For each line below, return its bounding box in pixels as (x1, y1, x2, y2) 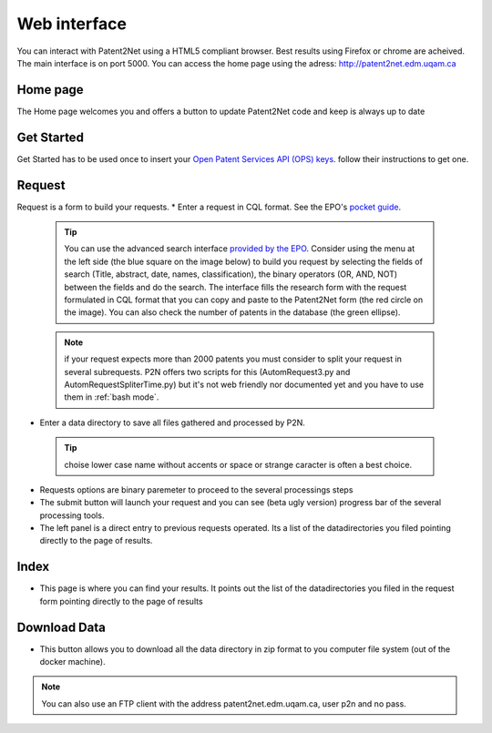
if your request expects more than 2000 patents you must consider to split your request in (64, 353, 403, 364)
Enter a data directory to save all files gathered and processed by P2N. (39, 417, 305, 428)
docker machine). (39, 657, 106, 667)
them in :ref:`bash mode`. (64, 392, 159, 402)
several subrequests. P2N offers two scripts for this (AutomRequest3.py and (64, 366, 351, 377)
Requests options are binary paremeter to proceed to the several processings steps (39, 484, 354, 495)
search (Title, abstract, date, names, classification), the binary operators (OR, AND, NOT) (64, 269, 398, 280)
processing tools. (39, 510, 105, 521)
